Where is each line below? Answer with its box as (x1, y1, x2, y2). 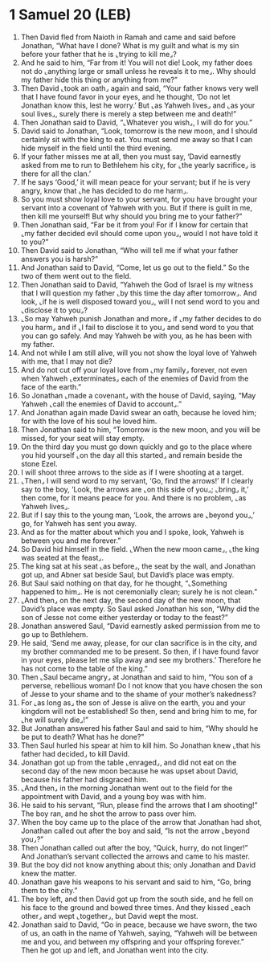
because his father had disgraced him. (20, 774, 149, 784)
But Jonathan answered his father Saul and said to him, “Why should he (20, 723, 259, 732)
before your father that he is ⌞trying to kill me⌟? (20, 49, 178, 59)
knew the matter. (20, 868, 77, 878)
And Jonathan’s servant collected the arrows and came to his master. (20, 851, 250, 861)
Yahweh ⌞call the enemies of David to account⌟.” (20, 399, 182, 409)
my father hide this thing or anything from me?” (20, 75, 178, 84)
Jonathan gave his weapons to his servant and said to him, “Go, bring (20, 877, 252, 887)
